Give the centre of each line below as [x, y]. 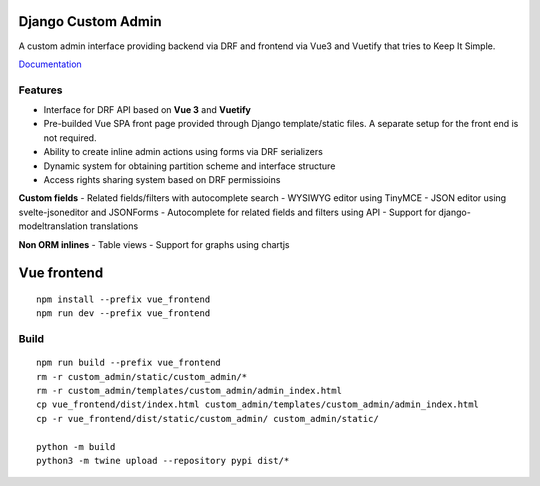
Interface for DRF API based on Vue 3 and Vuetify [147, 110]
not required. [70, 137]
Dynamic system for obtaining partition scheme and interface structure [189, 166]
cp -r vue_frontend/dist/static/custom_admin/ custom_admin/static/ [207, 418]
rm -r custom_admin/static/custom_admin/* [142, 376]
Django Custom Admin [90, 21]
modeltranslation [53, 226]
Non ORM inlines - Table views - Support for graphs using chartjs [154, 244]
